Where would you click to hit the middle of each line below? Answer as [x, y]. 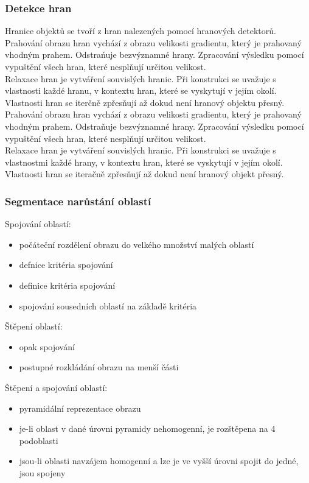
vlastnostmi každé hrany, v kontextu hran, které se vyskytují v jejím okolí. [144, 162]
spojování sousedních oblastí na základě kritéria [108, 305]
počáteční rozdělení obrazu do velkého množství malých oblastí [137, 244]
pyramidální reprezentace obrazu [80, 408]
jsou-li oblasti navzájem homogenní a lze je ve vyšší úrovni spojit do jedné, [159, 461]
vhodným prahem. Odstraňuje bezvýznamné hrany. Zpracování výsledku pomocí [154, 126]
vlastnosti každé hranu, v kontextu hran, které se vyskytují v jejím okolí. [141, 90]
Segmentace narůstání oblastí [78, 201]
